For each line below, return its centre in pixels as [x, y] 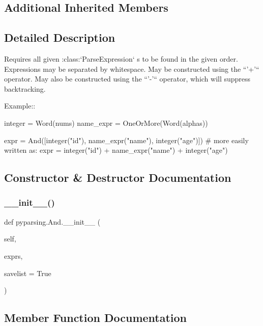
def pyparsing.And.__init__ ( [52, 221]
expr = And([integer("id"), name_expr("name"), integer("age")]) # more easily [126, 140]
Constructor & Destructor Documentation [118, 178]
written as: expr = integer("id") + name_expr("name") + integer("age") [116, 150]
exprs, [13, 255]
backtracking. [25, 88]
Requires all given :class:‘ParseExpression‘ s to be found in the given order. [121, 58]
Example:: [20, 106]
